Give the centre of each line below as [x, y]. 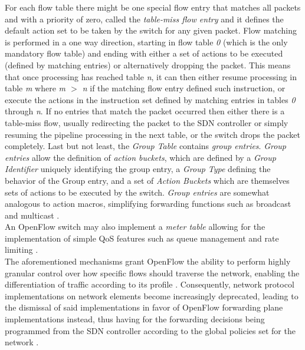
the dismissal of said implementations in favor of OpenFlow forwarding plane [144, 307]
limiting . [22, 250]
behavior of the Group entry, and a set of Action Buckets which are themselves [147, 180]
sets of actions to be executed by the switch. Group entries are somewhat [137, 192]
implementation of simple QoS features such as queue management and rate [142, 238]
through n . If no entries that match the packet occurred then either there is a [145, 111]
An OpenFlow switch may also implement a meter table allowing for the [135, 227]
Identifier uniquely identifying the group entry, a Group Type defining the [138, 169]
